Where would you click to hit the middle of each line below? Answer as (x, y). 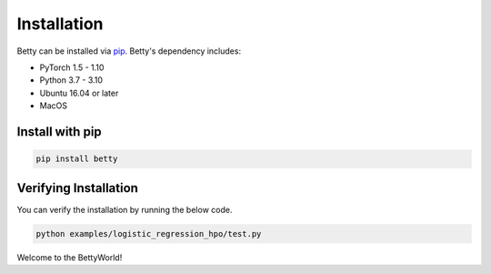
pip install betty (77, 159)
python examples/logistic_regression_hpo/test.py (149, 233)
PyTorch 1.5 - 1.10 (72, 67)
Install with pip (59, 132)
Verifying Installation (77, 188)
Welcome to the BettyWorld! (70, 257)
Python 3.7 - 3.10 (71, 80)
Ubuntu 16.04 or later (79, 93)
